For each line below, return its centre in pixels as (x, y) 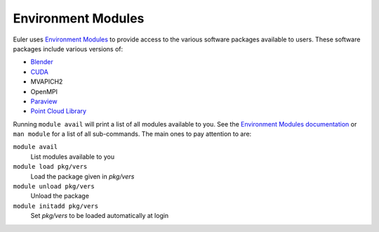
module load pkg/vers (50, 167)
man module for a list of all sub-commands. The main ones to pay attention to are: (132, 134)
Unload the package (60, 196)
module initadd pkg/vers (55, 206)
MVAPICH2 (47, 82)
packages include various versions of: (68, 49)
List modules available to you (73, 156)
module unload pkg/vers (54, 187)
